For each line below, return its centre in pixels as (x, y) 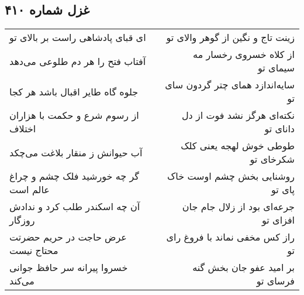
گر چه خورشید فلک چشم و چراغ (74, 176)
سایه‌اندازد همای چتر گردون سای (230, 85)
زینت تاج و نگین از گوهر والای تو (230, 37)
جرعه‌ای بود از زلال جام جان (238, 207)
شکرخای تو (272, 159)
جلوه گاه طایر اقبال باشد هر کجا (74, 91)
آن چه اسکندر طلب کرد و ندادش (75, 207)
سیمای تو (276, 68)
